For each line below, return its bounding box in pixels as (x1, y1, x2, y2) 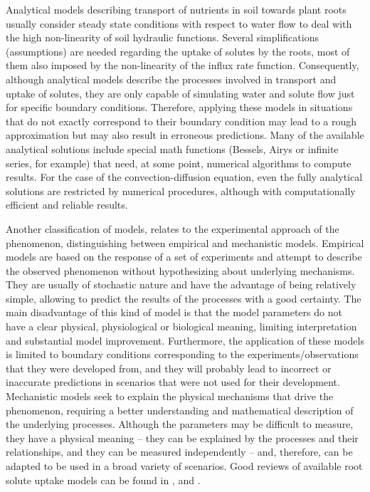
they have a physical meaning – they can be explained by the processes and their (6, 430, 359, 445)
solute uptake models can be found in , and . (6, 472, 201, 487)
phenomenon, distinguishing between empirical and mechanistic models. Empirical (6, 235, 364, 250)
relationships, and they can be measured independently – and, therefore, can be (6, 444, 353, 459)
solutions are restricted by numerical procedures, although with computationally (6, 183, 356, 198)
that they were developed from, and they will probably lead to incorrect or (6, 360, 332, 375)
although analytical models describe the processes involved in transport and (6, 71, 337, 86)
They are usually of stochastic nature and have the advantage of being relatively (6, 277, 356, 292)
